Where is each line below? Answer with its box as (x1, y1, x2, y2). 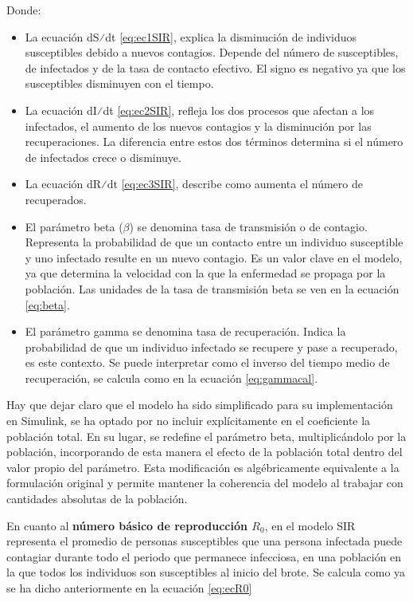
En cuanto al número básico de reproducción (6, 517, 247, 533)
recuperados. (25, 191, 87, 207)
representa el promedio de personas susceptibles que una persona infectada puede (6, 533, 403, 549)
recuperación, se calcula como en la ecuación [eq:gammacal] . (25, 369, 318, 386)
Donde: (6, 2, 41, 18)
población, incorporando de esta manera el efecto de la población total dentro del (6, 443, 403, 460)
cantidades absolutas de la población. (6, 490, 188, 507)
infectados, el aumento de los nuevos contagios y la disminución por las (25, 117, 372, 134)
